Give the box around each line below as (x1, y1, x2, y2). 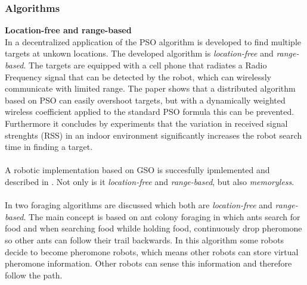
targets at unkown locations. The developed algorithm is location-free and (5, 47, 274, 59)
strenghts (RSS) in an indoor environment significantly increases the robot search (5, 129, 302, 141)
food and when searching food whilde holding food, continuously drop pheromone (5, 222, 302, 234)
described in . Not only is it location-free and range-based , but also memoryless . (5, 175, 294, 187)
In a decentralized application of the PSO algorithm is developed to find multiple (5, 35, 301, 48)
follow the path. (5, 268, 63, 281)
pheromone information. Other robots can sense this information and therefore (5, 257, 292, 270)
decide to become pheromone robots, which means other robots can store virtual (5, 245, 299, 258)
